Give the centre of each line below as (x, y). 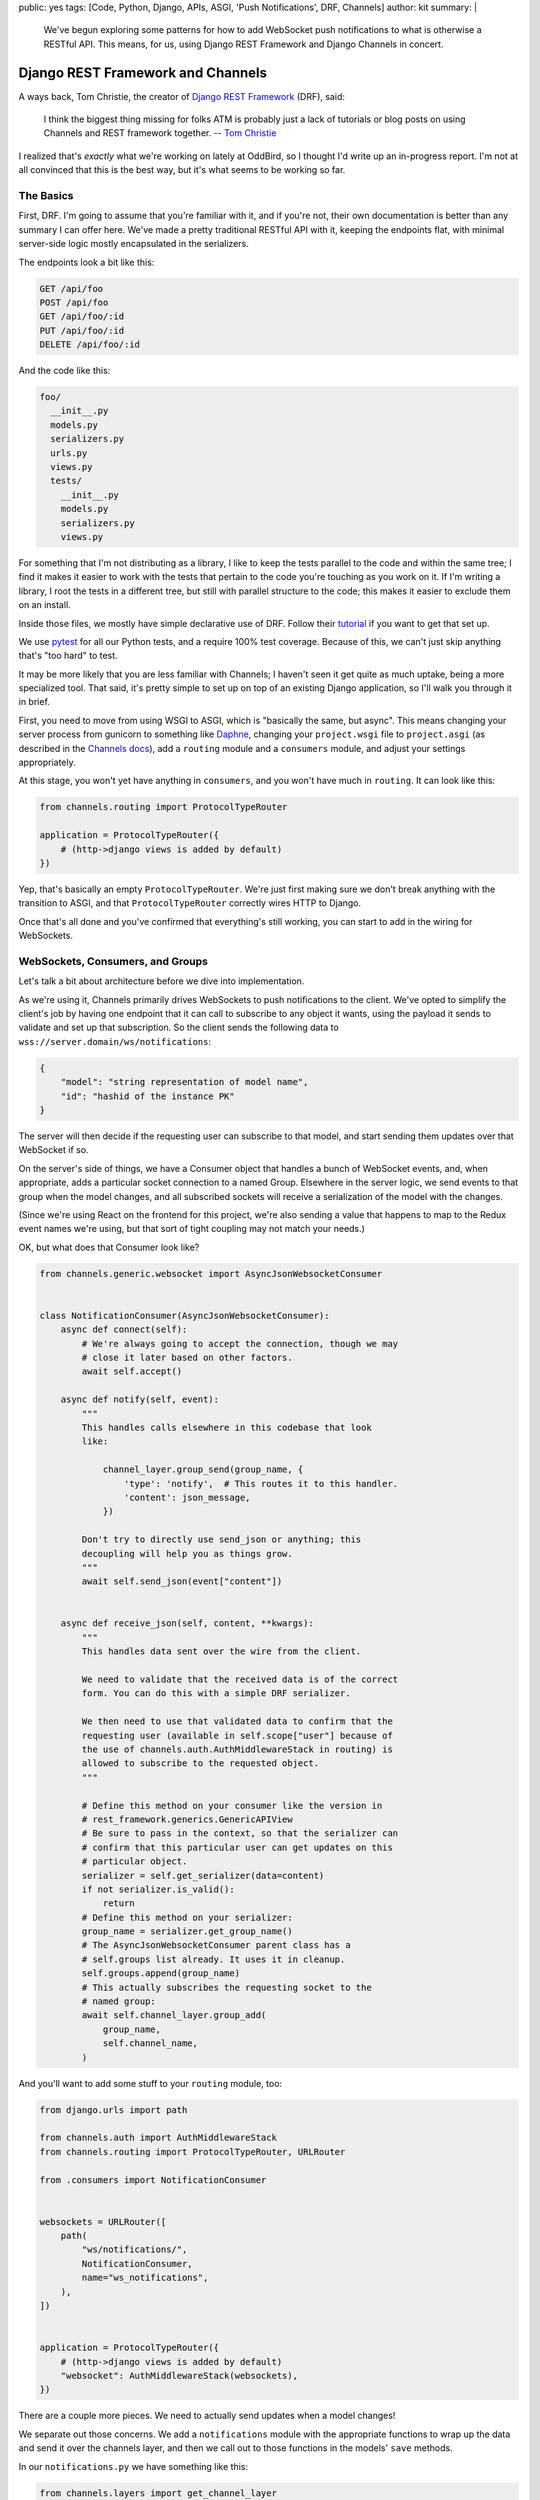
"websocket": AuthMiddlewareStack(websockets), (179, 2375)
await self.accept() (132, 1371)
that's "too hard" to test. (68, 656)
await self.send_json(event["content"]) (182, 1581)
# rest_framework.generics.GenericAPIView (187, 1819)
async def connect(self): (124, 1329)
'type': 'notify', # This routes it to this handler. (261, 1483)
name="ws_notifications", (145, 2278)
